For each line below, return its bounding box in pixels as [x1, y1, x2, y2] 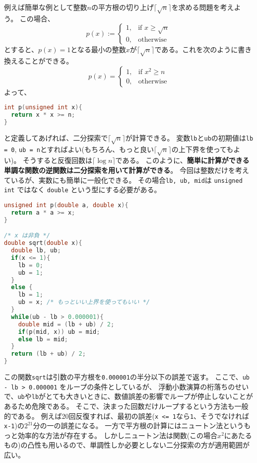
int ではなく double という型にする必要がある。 [4, 184, 161, 195]
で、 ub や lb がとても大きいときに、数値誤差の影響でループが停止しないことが [4, 391, 253, 401]
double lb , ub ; [11, 247, 61, 254]
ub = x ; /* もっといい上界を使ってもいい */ [18, 299, 150, 306]
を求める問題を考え [171, 2, 234, 12]
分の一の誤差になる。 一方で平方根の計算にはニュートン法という [33, 420, 244, 431]
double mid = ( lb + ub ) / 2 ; [18, 320, 115, 328]
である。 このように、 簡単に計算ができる [115, 155, 250, 165]
